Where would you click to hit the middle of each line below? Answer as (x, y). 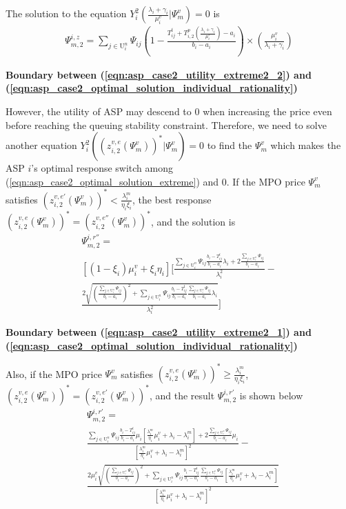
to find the (230, 145)
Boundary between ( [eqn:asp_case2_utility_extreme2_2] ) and (159, 74)
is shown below (271, 395)
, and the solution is (193, 221)
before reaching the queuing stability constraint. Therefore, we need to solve (166, 124)
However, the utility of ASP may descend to (99, 111)
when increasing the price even (267, 111)
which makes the (306, 145)
